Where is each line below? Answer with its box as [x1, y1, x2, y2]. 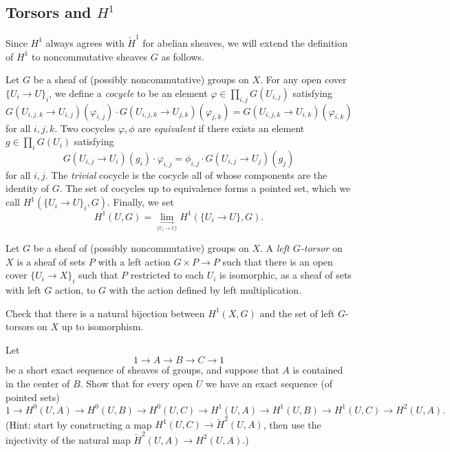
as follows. [161, 49, 204, 63]
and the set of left [259, 305, 335, 320]
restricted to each [130, 268, 204, 282]
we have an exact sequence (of [205, 376, 332, 390]
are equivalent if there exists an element [138, 120, 305, 135]
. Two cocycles [54, 120, 116, 135]
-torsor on [300, 241, 343, 255]
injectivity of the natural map [6, 432, 131, 446]
